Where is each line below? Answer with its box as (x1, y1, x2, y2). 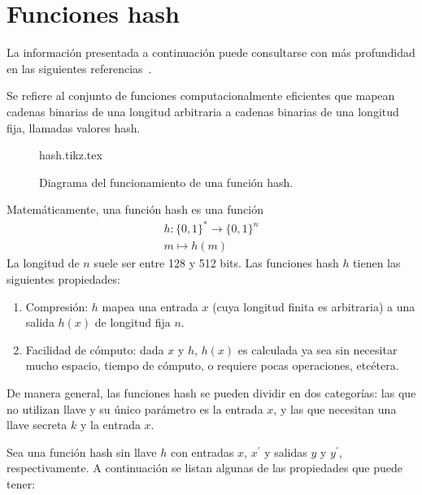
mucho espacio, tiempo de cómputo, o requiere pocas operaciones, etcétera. (25, 357, 399, 374)
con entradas (170, 443, 234, 460)
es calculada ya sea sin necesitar (237, 341, 398, 358)
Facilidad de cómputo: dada (25, 341, 164, 358)
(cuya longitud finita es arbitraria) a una (212, 297, 415, 315)
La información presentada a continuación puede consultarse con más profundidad (7, 44, 415, 61)
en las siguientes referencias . (7, 59, 152, 76)
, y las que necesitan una (273, 400, 397, 417)
